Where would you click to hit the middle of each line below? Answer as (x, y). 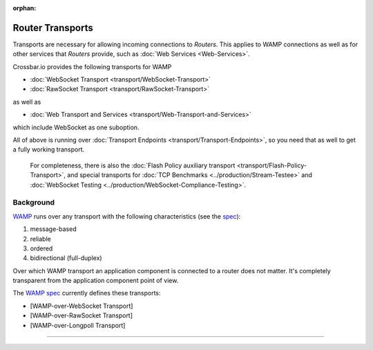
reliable (40, 239)
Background (34, 203)
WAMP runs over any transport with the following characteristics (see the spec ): (127, 216)
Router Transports (53, 28)
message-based (53, 229)
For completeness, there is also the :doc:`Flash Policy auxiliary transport (133, 165)
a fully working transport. (49, 149)
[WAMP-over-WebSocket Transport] (82, 306)
